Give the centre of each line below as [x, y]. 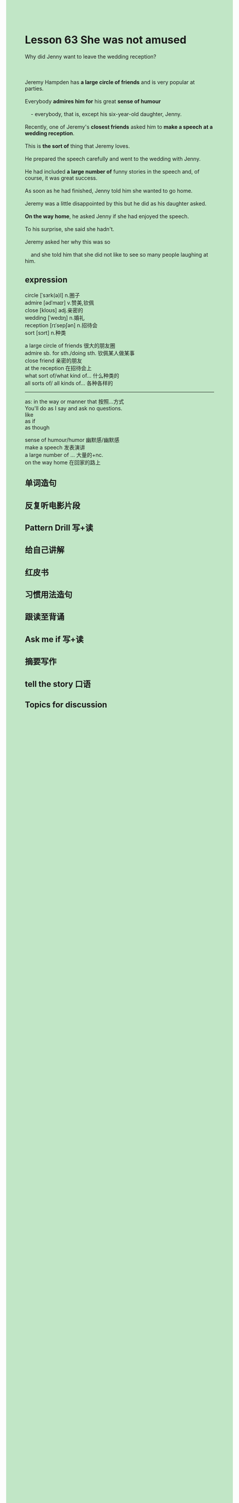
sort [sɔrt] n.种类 [46, 332]
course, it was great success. [61, 178]
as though [37, 427]
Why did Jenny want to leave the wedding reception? [91, 57]
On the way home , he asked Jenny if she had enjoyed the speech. [107, 216]
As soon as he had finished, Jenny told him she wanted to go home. [109, 191]
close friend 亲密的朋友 [54, 360]
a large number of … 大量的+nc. [64, 455]
